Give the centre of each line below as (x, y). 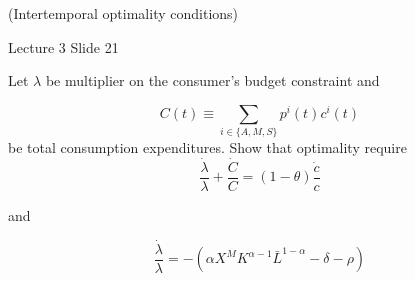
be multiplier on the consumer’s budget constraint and (212, 80)
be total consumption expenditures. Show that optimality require (207, 147)
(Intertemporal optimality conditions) (123, 13)
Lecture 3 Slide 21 (63, 46)
